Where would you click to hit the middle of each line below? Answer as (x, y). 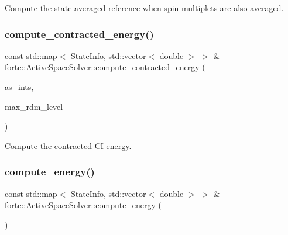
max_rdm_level (34, 106)
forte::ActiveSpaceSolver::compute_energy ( (83, 205)
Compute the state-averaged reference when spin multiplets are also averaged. (144, 8)
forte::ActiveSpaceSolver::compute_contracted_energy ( (105, 67)
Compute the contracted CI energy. (68, 145)
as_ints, (19, 87)
